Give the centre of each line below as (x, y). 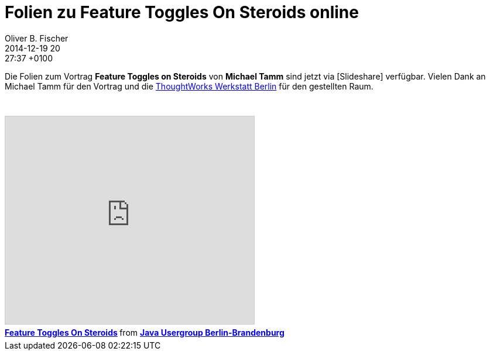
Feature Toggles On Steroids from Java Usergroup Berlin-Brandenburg (145, 332)
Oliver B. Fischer (37, 38)
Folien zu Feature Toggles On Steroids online (182, 12)
